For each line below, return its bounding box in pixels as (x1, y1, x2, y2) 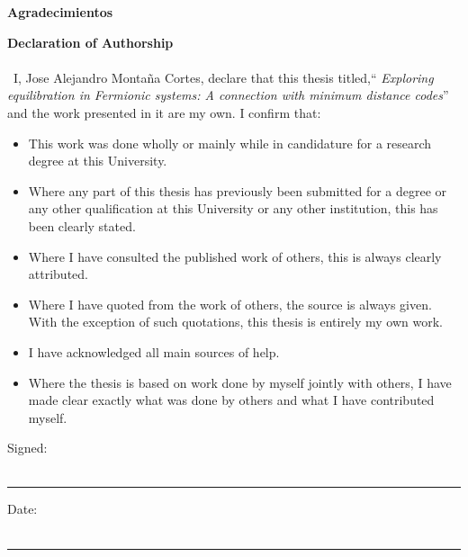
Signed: (7, 438, 48, 457)
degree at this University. (28, 151, 167, 170)
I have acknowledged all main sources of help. (28, 342, 280, 361)
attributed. (28, 265, 88, 283)
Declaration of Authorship (7, 32, 174, 51)
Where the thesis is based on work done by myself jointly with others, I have (28, 373, 452, 391)
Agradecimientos (7, 3, 113, 21)
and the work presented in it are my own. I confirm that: (7, 103, 321, 121)
